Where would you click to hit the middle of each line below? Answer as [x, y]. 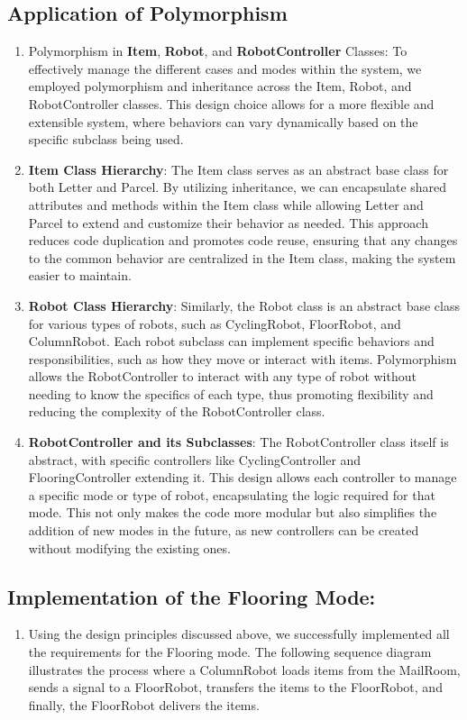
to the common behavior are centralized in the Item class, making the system [242, 257]
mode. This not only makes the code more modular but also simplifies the [233, 512]
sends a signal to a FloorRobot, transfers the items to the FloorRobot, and [235, 687]
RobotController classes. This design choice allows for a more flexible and [231, 103]
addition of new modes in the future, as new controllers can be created [224, 530]
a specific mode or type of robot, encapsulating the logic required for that [232, 494]
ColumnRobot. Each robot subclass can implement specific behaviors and [231, 341]
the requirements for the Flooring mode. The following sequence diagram [230, 652]
